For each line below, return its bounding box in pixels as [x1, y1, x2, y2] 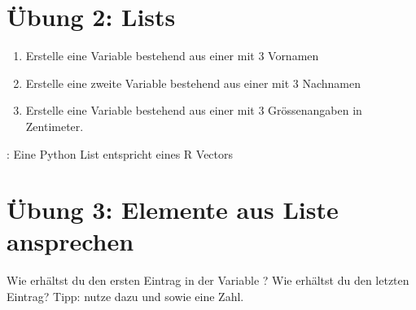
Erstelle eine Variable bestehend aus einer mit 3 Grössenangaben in [25, 102, 362, 119]
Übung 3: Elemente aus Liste [7, 193, 339, 226]
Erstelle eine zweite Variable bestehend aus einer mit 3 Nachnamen [25, 74, 361, 91]
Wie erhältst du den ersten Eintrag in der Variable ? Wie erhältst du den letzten [7, 272, 409, 289]
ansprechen [7, 225, 134, 258]
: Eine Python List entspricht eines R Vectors [7, 145, 234, 162]
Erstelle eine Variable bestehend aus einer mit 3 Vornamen [25, 47, 319, 64]
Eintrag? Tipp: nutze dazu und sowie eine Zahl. [7, 288, 244, 304]
